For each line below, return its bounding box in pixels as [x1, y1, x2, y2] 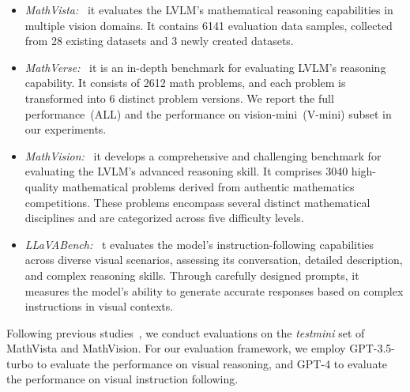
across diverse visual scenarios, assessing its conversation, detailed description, [24, 251, 403, 268]
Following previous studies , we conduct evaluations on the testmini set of [6, 324, 365, 341]
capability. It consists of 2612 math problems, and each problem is [24, 74, 346, 91]
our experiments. [24, 121, 107, 138]
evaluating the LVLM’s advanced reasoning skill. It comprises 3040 [24, 163, 348, 179]
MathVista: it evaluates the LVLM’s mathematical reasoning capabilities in [24, 2, 393, 17]
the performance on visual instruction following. [6, 371, 239, 387]
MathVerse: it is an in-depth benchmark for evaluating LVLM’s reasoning [24, 58, 386, 75]
